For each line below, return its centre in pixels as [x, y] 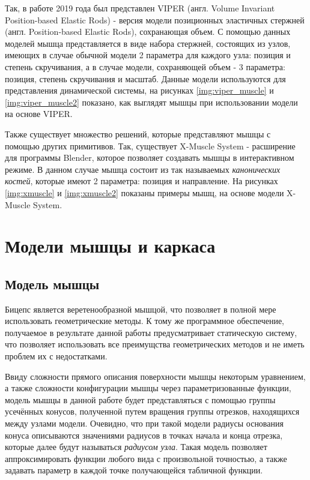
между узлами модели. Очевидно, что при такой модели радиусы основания [144, 423]
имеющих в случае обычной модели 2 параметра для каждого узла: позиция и [148, 55]
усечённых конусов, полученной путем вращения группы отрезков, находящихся [152, 411]
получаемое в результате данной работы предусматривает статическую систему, [151, 332]
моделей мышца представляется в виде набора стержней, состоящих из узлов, [148, 43]
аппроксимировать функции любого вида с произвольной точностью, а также [146, 458]
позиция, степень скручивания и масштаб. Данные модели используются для [145, 78]
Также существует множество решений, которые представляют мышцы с [138, 133]
